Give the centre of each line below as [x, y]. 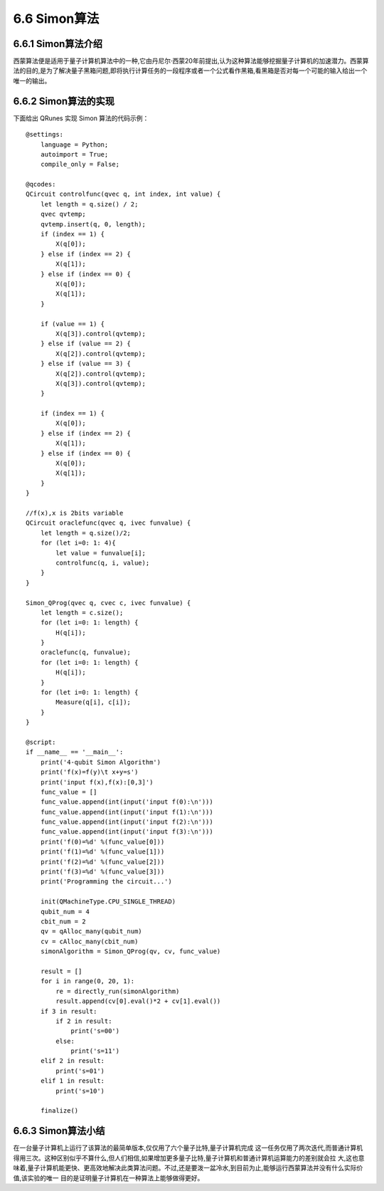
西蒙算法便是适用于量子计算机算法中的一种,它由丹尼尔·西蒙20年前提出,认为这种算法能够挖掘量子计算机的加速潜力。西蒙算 [191, 61]
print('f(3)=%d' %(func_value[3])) [102, 872]
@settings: [45, 135]
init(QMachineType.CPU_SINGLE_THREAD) [108, 902]
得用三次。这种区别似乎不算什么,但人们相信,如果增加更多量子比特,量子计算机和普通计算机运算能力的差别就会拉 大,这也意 [189, 1158]
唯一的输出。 [32, 80]
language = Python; [74, 145]
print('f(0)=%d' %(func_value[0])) [102, 841]
